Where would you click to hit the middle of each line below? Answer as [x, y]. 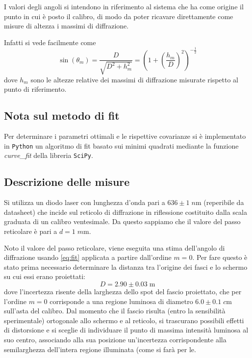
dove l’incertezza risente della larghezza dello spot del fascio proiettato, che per [123, 291]
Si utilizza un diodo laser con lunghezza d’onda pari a [85, 202]
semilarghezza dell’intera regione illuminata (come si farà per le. [100, 349]
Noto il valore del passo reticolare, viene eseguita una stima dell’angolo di [114, 247]
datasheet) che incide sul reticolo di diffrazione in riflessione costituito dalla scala [126, 212]
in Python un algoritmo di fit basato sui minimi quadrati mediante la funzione [121, 145]
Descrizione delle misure [67, 182]
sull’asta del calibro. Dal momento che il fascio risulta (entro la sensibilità [115, 311]
